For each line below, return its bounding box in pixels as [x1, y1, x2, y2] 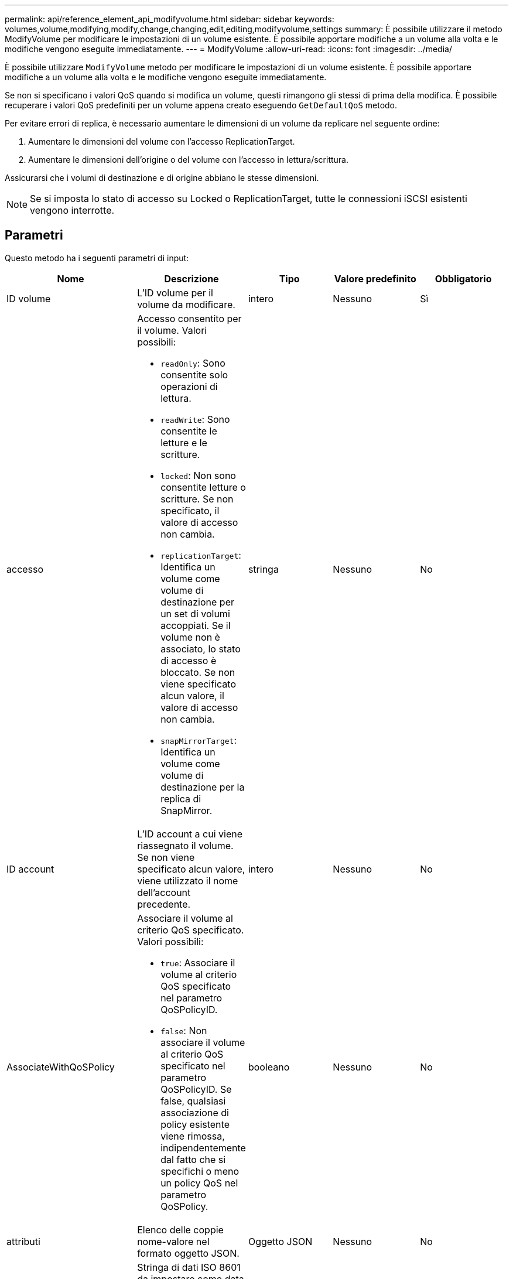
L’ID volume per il [137, 286, 213, 299]
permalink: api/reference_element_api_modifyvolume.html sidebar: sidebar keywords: [5, 14, 334, 24]
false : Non [160, 1024, 207, 1037]
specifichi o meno [160, 1165, 239, 1177]
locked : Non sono [160, 469, 236, 481]
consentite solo [160, 368, 228, 381]
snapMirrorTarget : [160, 734, 237, 746]
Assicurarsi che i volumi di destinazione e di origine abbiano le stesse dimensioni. [5, 173, 319, 183]
